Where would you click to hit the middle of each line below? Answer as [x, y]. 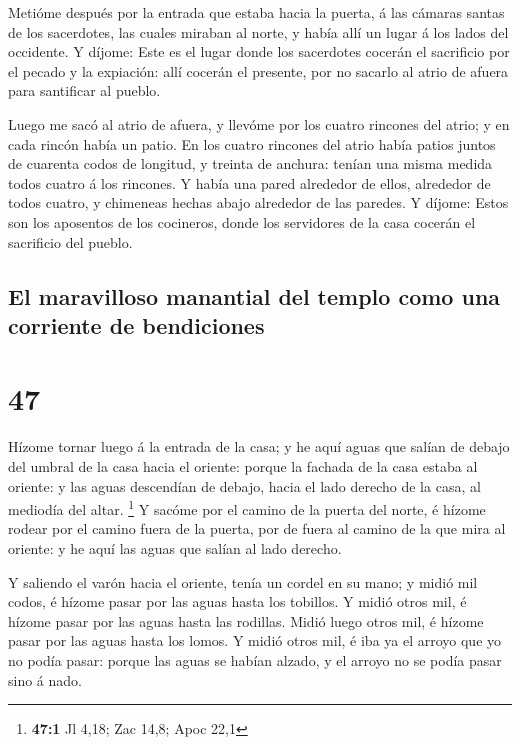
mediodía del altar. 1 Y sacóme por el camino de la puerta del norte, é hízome [247, 507]
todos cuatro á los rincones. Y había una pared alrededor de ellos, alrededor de [249, 182]
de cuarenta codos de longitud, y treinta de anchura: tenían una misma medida [250, 163]
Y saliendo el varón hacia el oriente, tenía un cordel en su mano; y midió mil [243, 581]
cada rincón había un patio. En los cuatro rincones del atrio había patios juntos [252, 143]
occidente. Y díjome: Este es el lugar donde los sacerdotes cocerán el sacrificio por [259, 51]
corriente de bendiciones [136, 324]
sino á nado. [45, 679]
